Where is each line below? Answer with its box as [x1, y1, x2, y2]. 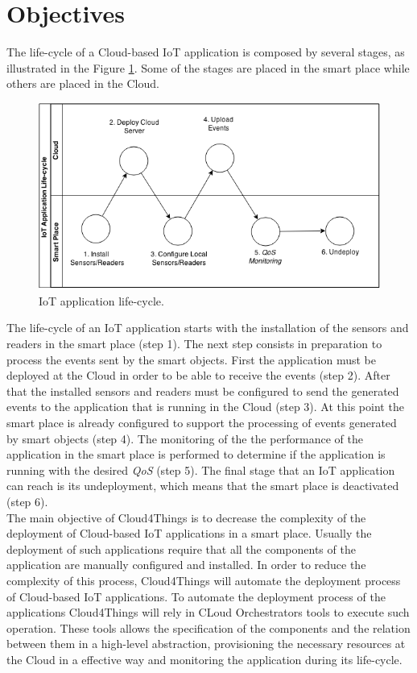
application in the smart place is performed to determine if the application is [6, 446, 386, 463]
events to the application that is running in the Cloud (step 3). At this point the [6, 398, 404, 415]
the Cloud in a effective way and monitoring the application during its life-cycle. [6, 650, 403, 667]
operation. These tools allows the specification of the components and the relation [6, 619, 411, 636]
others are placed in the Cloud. [6, 75, 159, 92]
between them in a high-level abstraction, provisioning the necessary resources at [6, 635, 406, 652]
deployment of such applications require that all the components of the [6, 540, 356, 557]
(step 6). [6, 492, 48, 509]
